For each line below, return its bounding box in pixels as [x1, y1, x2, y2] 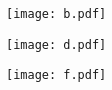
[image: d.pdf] [6, 37, 107, 52]
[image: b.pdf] [6, 7, 107, 21]
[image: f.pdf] [6, 68, 107, 83]
